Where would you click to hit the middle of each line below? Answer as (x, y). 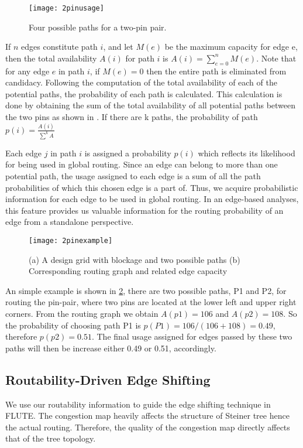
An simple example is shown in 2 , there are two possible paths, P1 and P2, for (146, 290)
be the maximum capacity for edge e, (231, 47)
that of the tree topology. (51, 438)
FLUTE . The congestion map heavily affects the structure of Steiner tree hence (147, 415)
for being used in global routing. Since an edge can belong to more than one (142, 164)
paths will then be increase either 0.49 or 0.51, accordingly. (111, 348)
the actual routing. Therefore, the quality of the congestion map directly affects (148, 427)
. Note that (276, 58)
